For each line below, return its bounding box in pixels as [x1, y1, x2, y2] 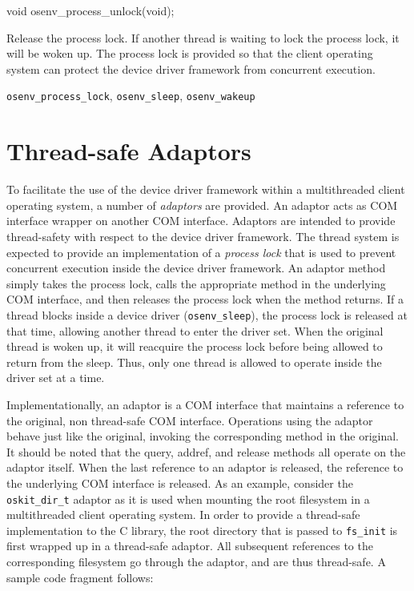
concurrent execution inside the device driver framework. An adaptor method [6, 259, 386, 276]
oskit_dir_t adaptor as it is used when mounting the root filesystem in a [6, 490, 370, 507]
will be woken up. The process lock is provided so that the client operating [6, 45, 373, 62]
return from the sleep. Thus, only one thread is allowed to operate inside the [6, 353, 382, 370]
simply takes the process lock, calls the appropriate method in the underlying [6, 275, 386, 291]
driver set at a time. [6, 369, 105, 386]
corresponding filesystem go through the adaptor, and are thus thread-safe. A [6, 553, 386, 569]
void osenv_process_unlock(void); [6, 2, 175, 18]
